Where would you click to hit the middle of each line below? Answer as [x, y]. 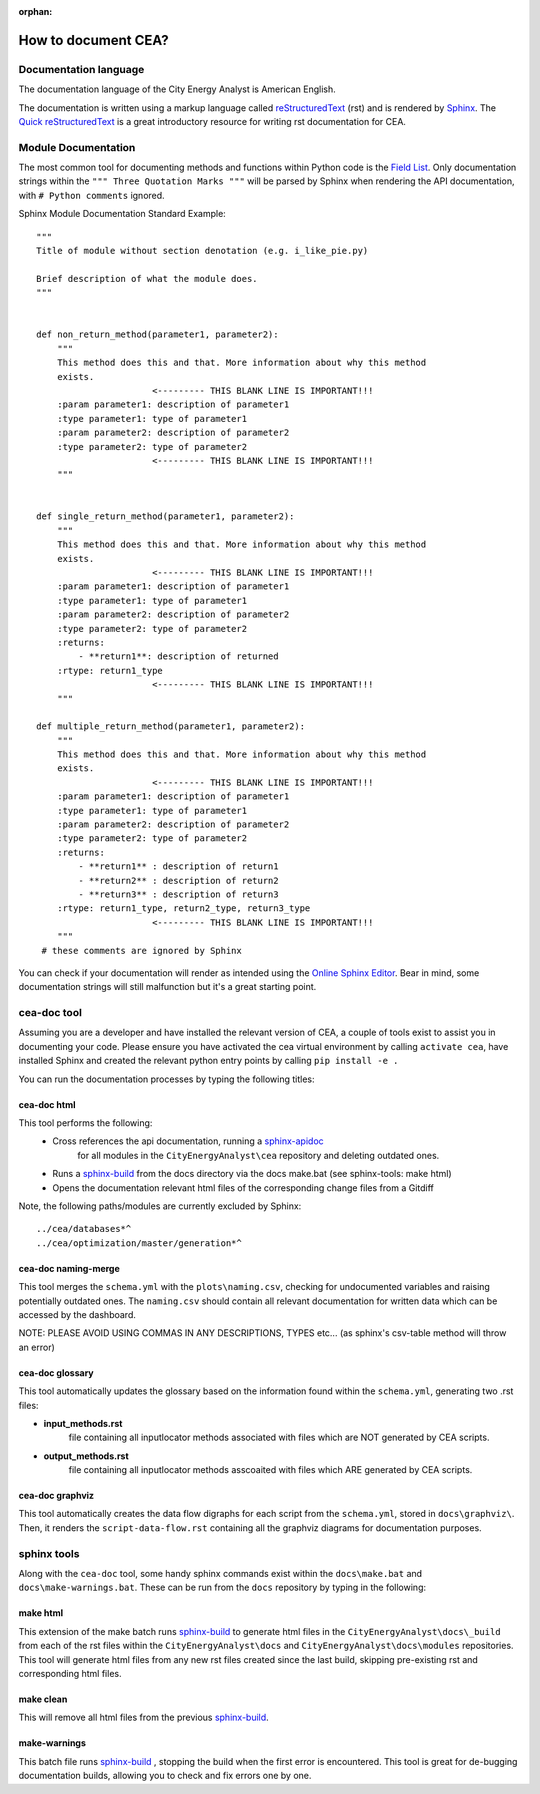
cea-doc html [47, 1104]
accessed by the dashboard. [77, 1314]
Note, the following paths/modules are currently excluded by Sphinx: [160, 1206]
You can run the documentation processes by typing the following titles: [166, 1079]
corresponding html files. [70, 1673]
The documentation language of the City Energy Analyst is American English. [177, 89]
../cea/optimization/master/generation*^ [139, 1243]
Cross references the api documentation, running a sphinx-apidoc [188, 1141]
